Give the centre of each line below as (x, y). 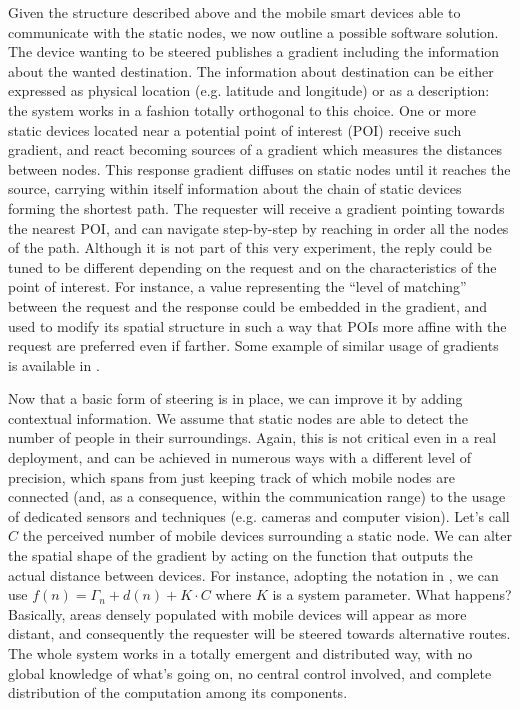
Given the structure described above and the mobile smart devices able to (234, 12)
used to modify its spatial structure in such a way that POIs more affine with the (257, 325)
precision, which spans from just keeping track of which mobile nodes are (231, 476)
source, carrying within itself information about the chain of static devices (235, 188)
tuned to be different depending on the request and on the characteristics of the (252, 266)
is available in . (54, 364)
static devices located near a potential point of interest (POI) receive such (235, 129)
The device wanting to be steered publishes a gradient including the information (254, 51)
